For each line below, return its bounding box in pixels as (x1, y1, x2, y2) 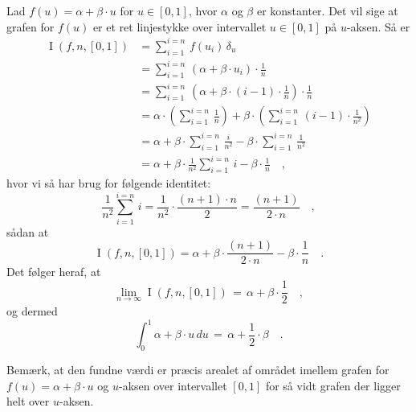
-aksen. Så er (346, 18, 410, 35)
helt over (6, 393, 50, 410)
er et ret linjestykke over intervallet (92, 18, 267, 35)
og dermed (6, 303, 58, 319)
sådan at (6, 223, 49, 240)
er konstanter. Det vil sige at (256, 2, 398, 19)
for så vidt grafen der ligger (265, 377, 401, 393)
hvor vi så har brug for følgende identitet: (6, 175, 211, 192)
